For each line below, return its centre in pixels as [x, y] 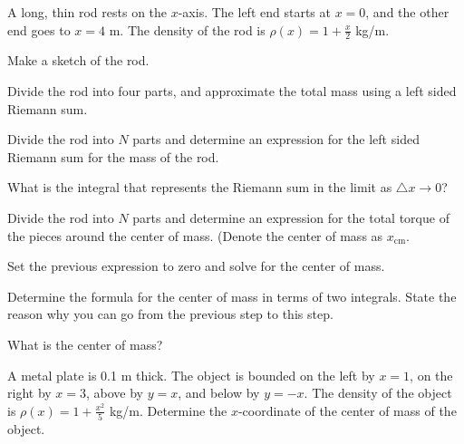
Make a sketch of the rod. [78, 60]
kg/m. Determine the [168, 410]
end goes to [39, 29]
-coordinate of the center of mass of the [347, 410]
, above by [115, 393]
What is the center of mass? [85, 344]
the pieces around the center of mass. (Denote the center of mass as [195, 235]
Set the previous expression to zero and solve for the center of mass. [196, 266]
